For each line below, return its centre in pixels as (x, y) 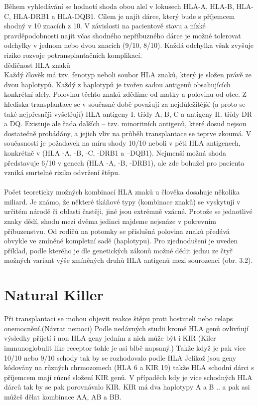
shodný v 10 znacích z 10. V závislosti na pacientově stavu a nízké (105, 26)
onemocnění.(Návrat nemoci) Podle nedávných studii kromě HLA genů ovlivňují (126, 328)
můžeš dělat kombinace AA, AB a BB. (63, 396)
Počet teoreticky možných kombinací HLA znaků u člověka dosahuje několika (122, 192)
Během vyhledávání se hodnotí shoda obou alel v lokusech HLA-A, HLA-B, (119, 6)
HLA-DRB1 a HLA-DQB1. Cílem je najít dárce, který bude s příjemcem (124, 16)
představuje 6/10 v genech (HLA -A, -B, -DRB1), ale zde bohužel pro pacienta (124, 162)
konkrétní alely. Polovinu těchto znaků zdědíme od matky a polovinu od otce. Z (126, 94)
